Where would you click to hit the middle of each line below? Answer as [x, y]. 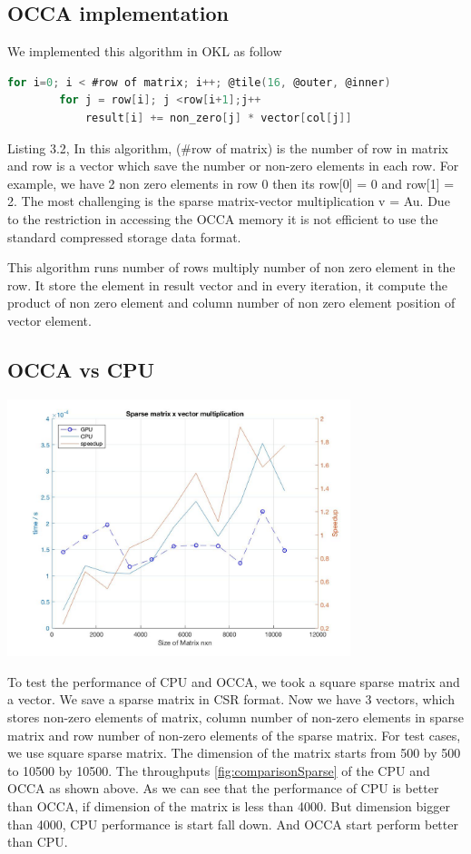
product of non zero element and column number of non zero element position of [231, 303]
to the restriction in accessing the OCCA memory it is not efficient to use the [223, 218]
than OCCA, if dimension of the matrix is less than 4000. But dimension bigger [229, 805]
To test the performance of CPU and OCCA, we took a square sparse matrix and [234, 681]
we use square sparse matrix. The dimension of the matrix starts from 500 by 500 [234, 753]
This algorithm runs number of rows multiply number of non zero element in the [231, 267]
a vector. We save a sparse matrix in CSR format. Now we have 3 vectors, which [231, 699]
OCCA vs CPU [81, 369]
